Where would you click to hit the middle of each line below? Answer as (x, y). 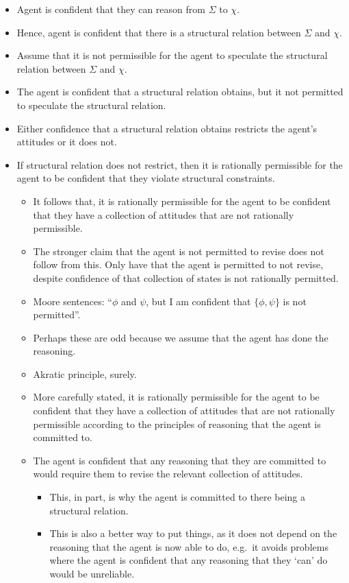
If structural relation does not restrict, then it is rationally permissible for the (180, 164)
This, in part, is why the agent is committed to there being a (178, 497)
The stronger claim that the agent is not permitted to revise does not (179, 251)
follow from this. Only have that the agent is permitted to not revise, (178, 264)
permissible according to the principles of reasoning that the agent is (177, 424)
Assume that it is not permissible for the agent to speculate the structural (172, 55)
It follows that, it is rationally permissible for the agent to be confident (182, 201)
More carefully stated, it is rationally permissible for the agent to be (176, 397)
